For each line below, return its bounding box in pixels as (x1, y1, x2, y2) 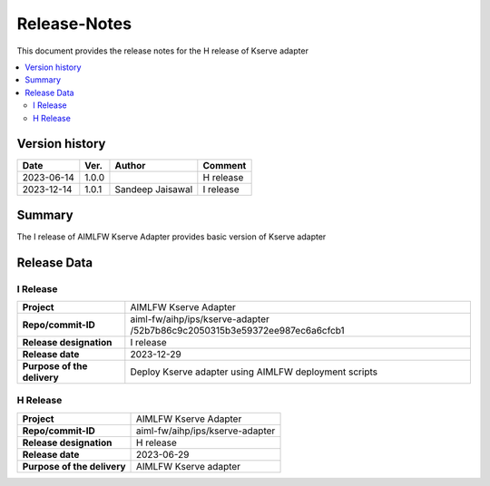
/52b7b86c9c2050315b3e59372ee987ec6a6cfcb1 (130, 325, 345, 337)
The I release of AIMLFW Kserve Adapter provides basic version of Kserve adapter (16, 231, 327, 242)
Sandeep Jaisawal (114, 183, 193, 196)
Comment (202, 160, 247, 172)
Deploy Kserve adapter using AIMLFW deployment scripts (130, 365, 378, 378)
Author (114, 160, 146, 172)
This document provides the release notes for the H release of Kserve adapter (16, 45, 309, 56)
